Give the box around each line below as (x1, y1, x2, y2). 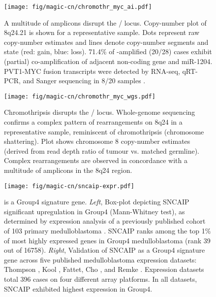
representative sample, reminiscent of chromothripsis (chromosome (4, 126, 204, 136)
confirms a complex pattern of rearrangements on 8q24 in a (4, 117, 183, 127)
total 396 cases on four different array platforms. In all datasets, (4, 274, 197, 284)
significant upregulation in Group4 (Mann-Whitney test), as (4, 206, 185, 216)
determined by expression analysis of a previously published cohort (4, 216, 206, 226)
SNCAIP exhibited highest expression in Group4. (4, 283, 153, 294)
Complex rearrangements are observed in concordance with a (4, 155, 187, 165)
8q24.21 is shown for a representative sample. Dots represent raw (4, 27, 200, 37)
